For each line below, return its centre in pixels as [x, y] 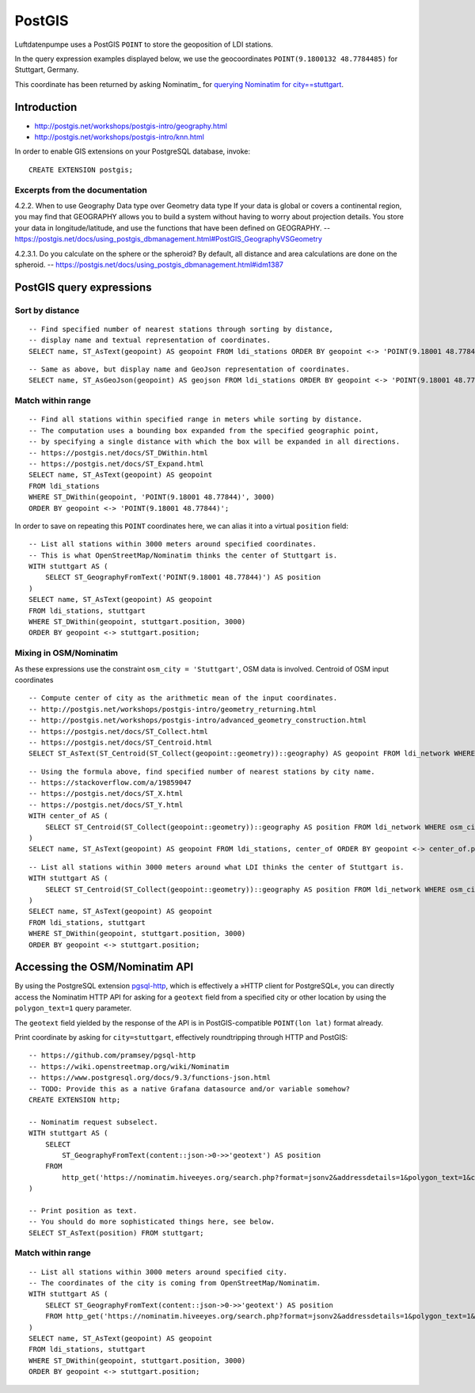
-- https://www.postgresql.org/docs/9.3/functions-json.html [150, 1078]
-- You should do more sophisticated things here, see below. [152, 1222]
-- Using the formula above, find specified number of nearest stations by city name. [202, 771]
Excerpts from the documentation [81, 190]
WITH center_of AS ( [68, 816]
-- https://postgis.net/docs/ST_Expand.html [117, 464]
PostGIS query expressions [83, 287]
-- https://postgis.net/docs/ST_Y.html [106, 805]
